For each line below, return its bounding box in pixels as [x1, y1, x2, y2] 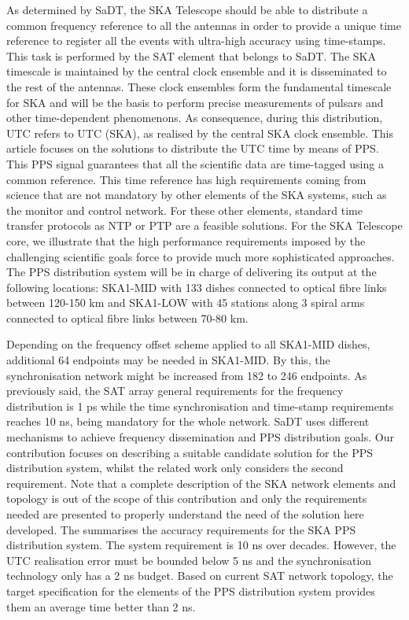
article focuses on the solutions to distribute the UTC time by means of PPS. [6, 140, 379, 157]
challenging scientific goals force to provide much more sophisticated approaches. [6, 248, 395, 264]
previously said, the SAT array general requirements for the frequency [6, 382, 344, 399]
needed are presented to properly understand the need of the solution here [6, 506, 364, 522]
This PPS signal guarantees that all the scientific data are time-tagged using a [6, 155, 384, 172]
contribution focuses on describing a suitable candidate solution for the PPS [6, 444, 374, 460]
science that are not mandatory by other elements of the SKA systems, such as [6, 186, 387, 203]
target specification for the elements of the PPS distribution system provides [6, 582, 375, 599]
